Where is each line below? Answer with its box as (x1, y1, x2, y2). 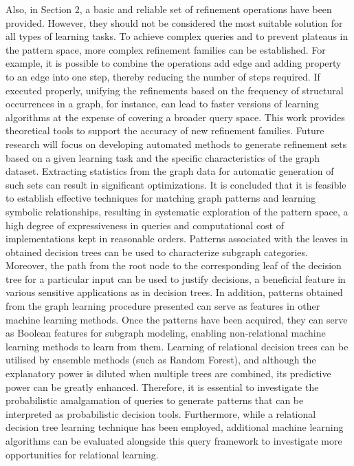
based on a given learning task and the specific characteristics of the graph (5, 150, 320, 165)
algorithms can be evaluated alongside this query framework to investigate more (5, 434, 342, 447)
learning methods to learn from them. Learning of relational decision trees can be (5, 339, 349, 353)
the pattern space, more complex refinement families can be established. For (5, 42, 326, 56)
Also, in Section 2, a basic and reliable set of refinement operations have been (5, 2, 332, 16)
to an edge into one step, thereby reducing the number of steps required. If (5, 69, 320, 83)
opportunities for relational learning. (5, 447, 159, 461)
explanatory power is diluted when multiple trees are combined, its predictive (5, 366, 331, 381)
